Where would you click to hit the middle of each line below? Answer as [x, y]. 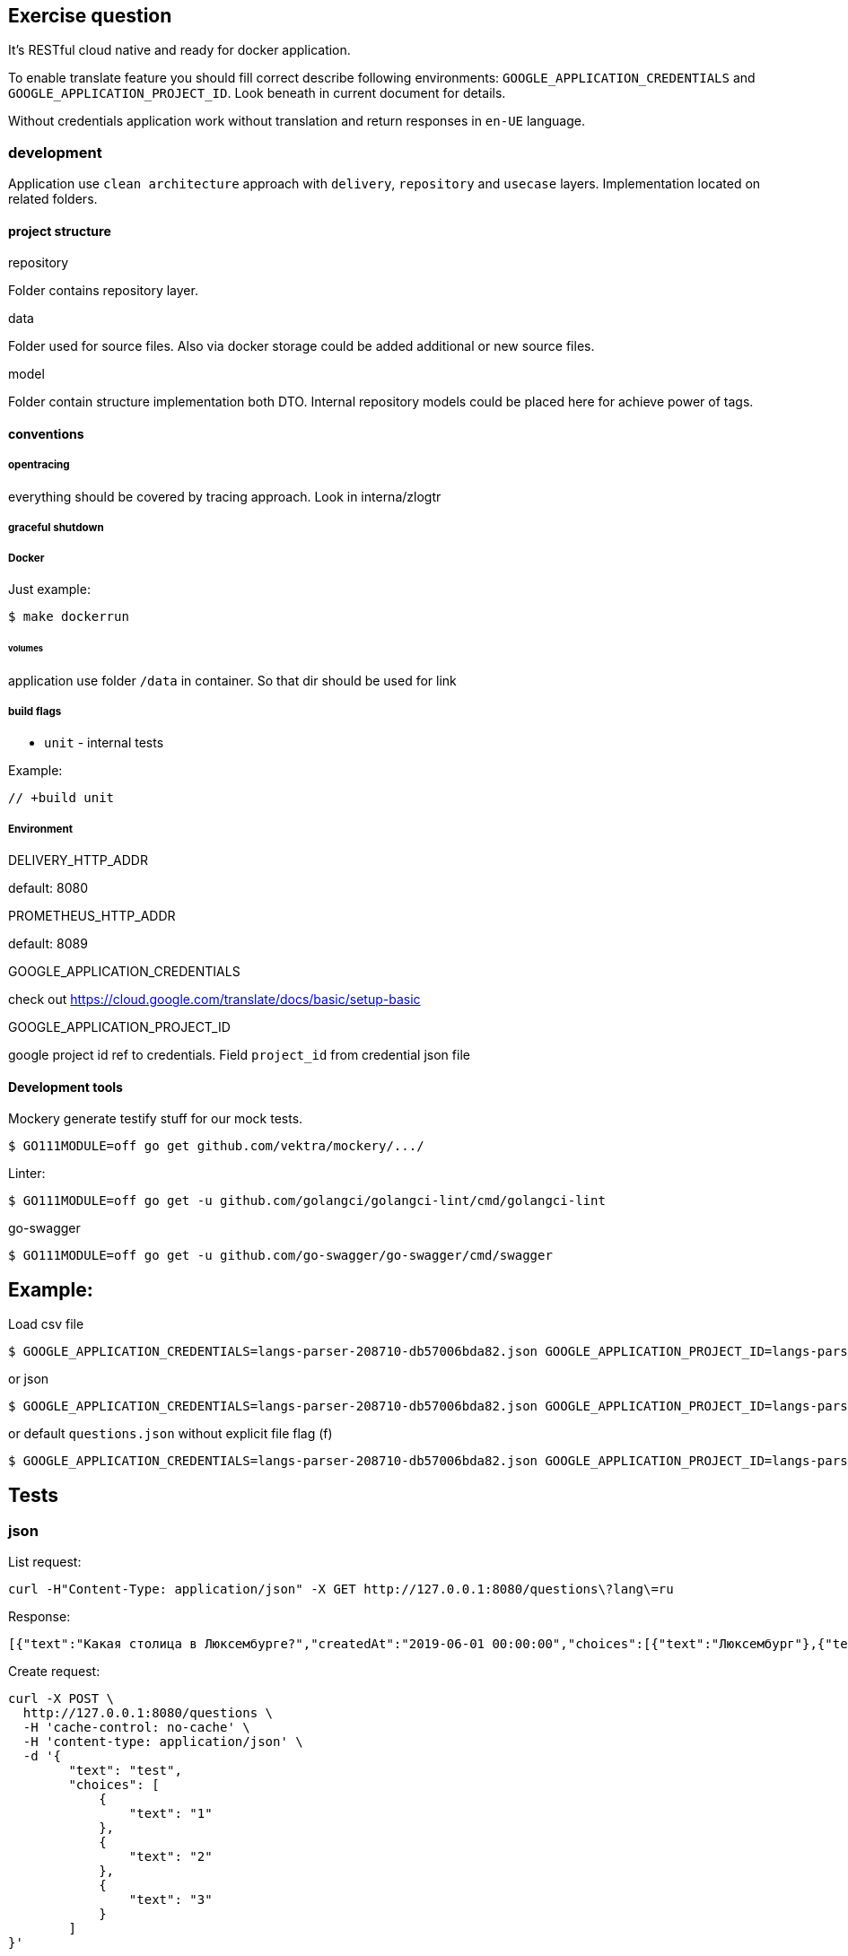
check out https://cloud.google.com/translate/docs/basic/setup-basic [214, 1000]
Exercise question [90, 16]
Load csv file [46, 1324]
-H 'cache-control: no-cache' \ [136, 1728]
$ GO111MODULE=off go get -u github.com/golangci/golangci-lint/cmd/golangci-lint [307, 1201]
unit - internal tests [104, 743]
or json [29, 1379]
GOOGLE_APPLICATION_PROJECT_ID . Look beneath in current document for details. [257, 93]
